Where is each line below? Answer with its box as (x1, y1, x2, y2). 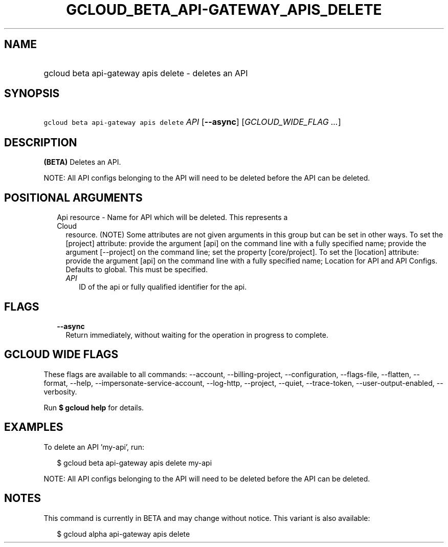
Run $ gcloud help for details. (43, 403, 144, 412)
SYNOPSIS (4, 87, 60, 100)
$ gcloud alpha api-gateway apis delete (57, 529, 190, 538)
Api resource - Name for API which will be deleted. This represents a (57, 213, 288, 222)
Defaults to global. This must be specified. (65, 265, 208, 274)
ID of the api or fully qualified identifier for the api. (79, 282, 247, 292)
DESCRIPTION (4, 136, 77, 149)
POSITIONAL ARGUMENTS (4, 191, 143, 204)
